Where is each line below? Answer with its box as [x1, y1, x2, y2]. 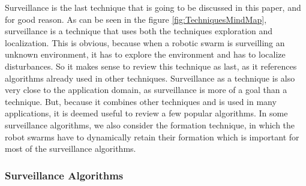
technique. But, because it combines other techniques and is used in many [5, 95, 277, 107]
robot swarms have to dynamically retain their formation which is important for [5, 130, 299, 143]
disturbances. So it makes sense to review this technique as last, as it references [5, 59, 297, 72]
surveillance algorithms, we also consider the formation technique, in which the [5, 118, 295, 131]
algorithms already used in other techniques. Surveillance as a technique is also [5, 71, 295, 84]
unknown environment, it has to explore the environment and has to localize [5, 48, 286, 61]
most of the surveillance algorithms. [5, 142, 136, 155]
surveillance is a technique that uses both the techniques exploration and [5, 25, 273, 37]
